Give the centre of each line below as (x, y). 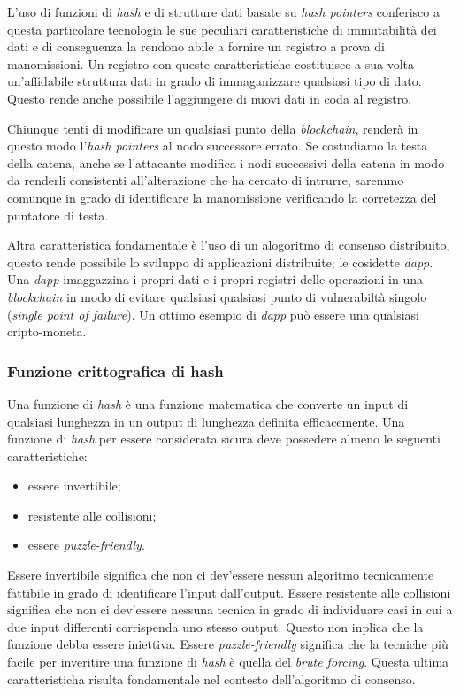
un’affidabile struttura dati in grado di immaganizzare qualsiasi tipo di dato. (215, 81)
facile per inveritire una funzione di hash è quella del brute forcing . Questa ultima (228, 662)
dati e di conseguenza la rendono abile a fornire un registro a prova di (196, 46)
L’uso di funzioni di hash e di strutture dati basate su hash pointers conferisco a (223, 12)
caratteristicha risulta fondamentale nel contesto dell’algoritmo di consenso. (211, 679)
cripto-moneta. (47, 332)
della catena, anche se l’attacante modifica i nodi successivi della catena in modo (226, 162)
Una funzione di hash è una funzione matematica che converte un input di (208, 403)
